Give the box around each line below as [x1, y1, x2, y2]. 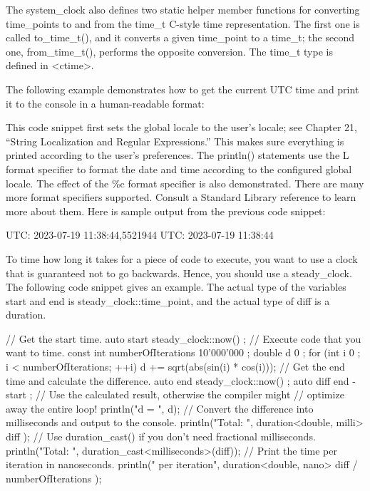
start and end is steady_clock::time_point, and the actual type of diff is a [6, 293, 330, 308]
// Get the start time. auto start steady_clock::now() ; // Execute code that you [6, 331, 361, 346]
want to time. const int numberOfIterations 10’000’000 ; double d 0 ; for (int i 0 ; [6, 345, 361, 360]
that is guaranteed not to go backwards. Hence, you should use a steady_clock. [6, 265, 352, 280]
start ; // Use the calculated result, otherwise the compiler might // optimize [6, 387, 344, 402]
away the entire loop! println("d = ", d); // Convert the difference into [6, 400, 314, 415]
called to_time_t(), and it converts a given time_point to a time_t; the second [6, 30, 354, 45]
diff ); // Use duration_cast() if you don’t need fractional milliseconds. [6, 429, 316, 444]
